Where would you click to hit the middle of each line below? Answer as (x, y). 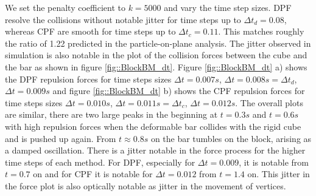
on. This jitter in (279, 174)
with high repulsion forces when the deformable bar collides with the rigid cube (153, 126)
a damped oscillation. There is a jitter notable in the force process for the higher (155, 150)
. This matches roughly (261, 31)
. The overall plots (269, 102)
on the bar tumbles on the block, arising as (231, 138)
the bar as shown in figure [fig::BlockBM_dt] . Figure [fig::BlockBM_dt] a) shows (156, 66)
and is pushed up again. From (61, 138)
